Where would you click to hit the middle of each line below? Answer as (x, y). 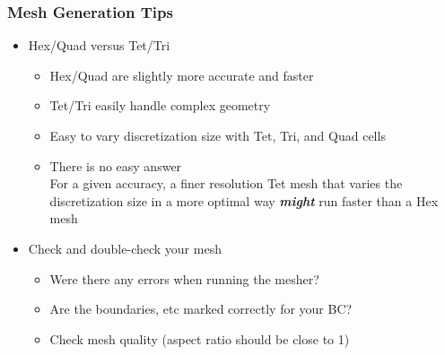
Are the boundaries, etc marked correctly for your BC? (201, 309)
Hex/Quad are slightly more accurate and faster (182, 75)
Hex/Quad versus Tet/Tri (99, 45)
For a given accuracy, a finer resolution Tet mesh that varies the (226, 183)
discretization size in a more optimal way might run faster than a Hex (244, 200)
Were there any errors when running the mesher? (184, 278)
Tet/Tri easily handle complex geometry (160, 105)
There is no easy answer (116, 165)
